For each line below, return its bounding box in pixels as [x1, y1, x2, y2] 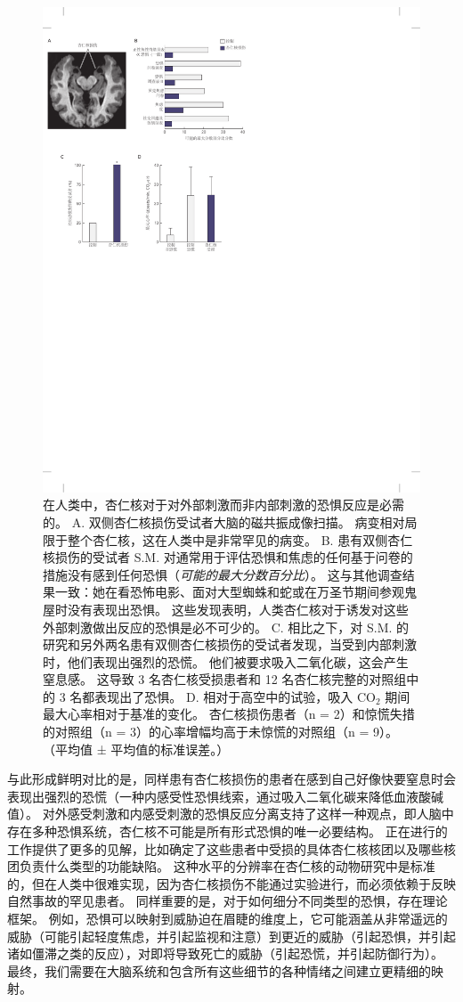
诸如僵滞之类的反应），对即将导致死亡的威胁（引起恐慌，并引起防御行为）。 [7, 944, 443, 963]
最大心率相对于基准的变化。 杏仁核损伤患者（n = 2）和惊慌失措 [43, 705, 415, 723]
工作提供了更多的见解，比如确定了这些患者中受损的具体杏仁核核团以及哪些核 [7, 839, 456, 858]
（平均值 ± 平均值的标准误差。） [43, 739, 230, 758]
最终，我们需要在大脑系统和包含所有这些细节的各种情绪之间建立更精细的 [7, 961, 431, 980]
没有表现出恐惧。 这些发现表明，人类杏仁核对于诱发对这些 [67, 599, 409, 618]
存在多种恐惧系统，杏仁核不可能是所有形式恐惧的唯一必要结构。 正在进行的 [7, 822, 448, 841]
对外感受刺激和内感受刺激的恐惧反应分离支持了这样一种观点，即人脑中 [42, 804, 454, 823]
